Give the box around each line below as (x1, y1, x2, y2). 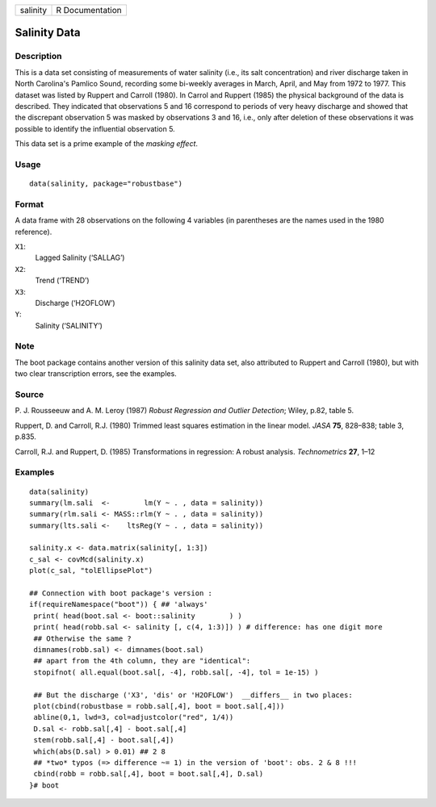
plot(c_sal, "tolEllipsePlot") (29, 566, 153, 575)
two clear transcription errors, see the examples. (15, 369, 177, 378)
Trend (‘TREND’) (35, 275, 90, 286)
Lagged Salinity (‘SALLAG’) (35, 253, 125, 262)
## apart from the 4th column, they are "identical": (33, 656, 251, 666)
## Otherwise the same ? (33, 633, 132, 643)
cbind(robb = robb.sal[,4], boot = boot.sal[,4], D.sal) (33, 769, 264, 779)
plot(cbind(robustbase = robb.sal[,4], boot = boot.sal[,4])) (33, 701, 285, 710)
